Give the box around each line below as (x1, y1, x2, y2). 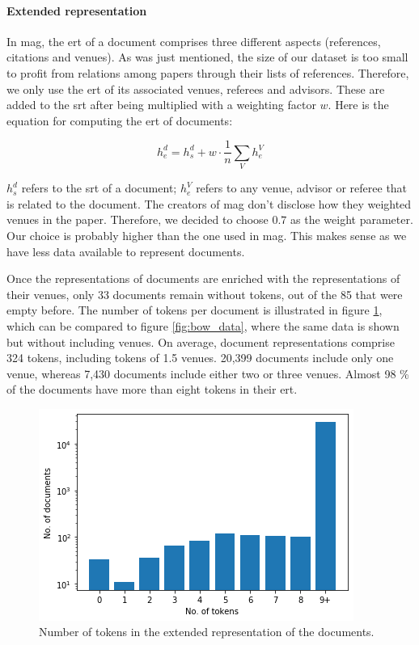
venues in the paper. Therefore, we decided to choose (6, 211, 269, 228)
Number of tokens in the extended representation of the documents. (39, 623, 375, 640)
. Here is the (328, 96, 389, 113)
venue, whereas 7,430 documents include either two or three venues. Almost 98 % (6, 365, 409, 382)
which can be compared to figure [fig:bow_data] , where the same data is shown (6, 317, 400, 334)
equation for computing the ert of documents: (6, 112, 233, 129)
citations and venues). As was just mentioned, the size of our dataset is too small (6, 48, 408, 65)
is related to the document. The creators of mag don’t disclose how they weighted (6, 195, 412, 212)
